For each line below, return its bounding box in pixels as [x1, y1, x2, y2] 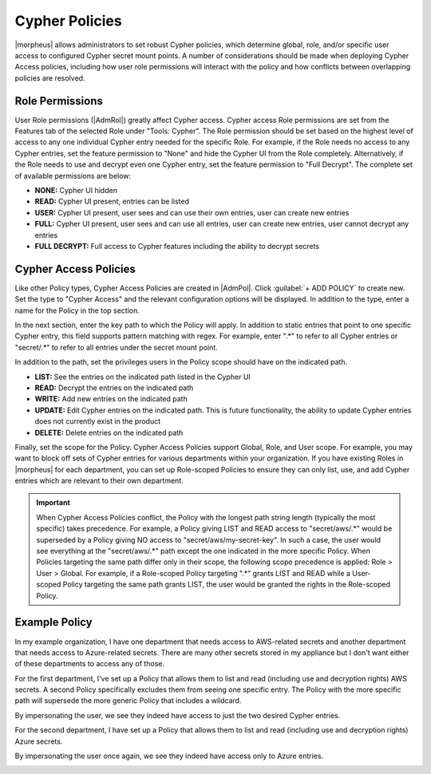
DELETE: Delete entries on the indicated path [34, 428, 184, 437]
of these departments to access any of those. [14, 659, 165, 669]
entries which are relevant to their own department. [14, 476, 184, 486]
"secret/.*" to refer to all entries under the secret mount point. [14, 342, 219, 352]
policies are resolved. [14, 73, 85, 83]
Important [36, 498, 71, 507]
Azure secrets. [14, 736, 63, 746]
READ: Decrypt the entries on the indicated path [34, 383, 194, 393]
